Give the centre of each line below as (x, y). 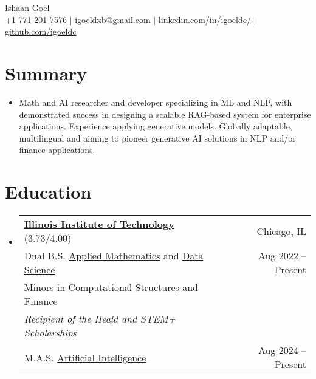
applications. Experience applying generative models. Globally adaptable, (156, 126)
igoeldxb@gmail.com (113, 19)
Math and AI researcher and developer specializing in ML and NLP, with (156, 102)
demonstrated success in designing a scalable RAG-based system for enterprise (165, 114)
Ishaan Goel (27, 7)
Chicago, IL (281, 231)
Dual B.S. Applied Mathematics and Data (114, 255)
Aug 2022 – (282, 255)
